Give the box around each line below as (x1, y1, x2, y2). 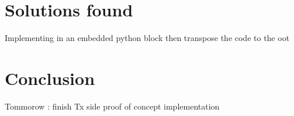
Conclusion (5, 66, 95, 90)
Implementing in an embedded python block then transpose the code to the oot (5, 32, 290, 44)
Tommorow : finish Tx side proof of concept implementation (5, 100, 220, 112)
